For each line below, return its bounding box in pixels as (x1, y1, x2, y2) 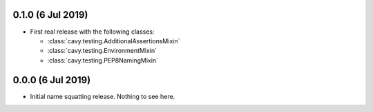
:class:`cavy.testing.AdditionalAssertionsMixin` (47, 36, 180, 45)
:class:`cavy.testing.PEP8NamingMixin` (47, 56, 159, 65)
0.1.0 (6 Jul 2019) (12, 9, 88, 21)
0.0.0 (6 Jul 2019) (12, 74, 91, 86)
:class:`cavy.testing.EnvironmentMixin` (47, 47, 157, 55)
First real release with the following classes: (30, 27, 155, 36)
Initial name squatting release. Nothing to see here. (30, 92, 175, 100)
